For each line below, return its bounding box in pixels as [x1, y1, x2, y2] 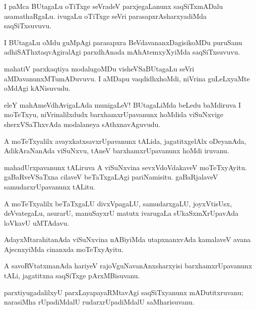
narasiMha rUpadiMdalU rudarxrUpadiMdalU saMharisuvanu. [4, 297, 194, 307]
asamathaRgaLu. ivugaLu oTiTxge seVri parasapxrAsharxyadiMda [4, 10, 207, 21]
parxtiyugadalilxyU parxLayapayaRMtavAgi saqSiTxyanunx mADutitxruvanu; [4, 287, 244, 297]
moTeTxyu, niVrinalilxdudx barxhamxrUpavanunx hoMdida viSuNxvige [4, 109, 224, 120]
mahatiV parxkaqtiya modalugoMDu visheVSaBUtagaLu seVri [4, 63, 194, 73]
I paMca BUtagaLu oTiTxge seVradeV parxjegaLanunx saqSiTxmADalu [4, 1, 223, 11]
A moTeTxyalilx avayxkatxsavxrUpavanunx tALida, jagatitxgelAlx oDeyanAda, [4, 135, 247, 146]
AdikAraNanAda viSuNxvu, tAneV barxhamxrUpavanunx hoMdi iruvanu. [4, 145, 229, 156]
